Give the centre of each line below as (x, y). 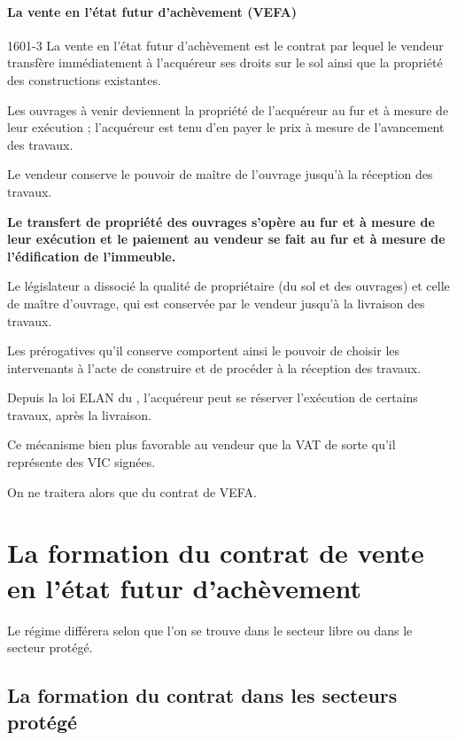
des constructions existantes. (84, 79)
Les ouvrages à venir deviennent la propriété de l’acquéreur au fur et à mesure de (228, 109)
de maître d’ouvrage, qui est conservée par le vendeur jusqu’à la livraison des (216, 303)
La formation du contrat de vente (216, 553)
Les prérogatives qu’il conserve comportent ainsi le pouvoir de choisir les (204, 351)
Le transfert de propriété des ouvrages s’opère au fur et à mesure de (221, 221)
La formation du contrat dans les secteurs (202, 695)
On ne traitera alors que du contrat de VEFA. (132, 491)
